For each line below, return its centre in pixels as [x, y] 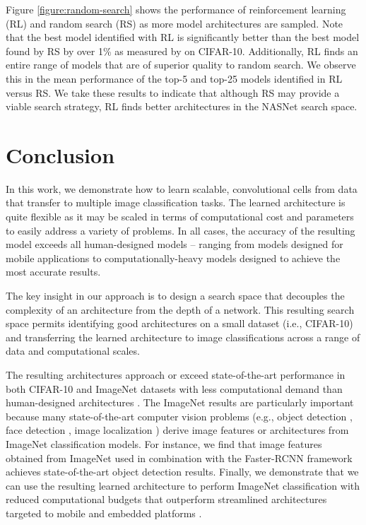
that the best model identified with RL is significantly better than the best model [183, 37]
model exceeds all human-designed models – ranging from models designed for [175, 244]
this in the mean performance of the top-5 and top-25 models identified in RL [174, 78]
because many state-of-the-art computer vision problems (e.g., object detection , [179, 416]
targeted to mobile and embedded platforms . [104, 513]
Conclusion [60, 154]
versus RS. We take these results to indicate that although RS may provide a [173, 92]
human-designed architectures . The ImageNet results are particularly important [180, 402]
